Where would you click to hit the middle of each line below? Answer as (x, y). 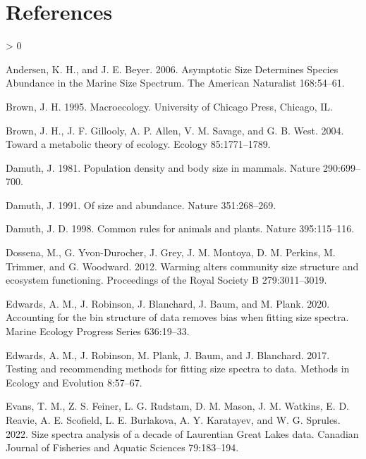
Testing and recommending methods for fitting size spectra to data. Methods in (178, 369)
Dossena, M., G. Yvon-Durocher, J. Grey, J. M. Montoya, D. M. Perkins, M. (171, 252)
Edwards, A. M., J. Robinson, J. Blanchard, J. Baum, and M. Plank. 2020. (168, 303)
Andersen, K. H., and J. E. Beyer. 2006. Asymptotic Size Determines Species (172, 69)
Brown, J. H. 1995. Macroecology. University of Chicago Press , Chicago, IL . (169, 106)
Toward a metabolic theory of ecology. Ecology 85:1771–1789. (138, 144)
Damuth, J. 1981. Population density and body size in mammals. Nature (163, 167)
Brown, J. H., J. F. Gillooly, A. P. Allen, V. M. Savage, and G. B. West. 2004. (175, 130)
